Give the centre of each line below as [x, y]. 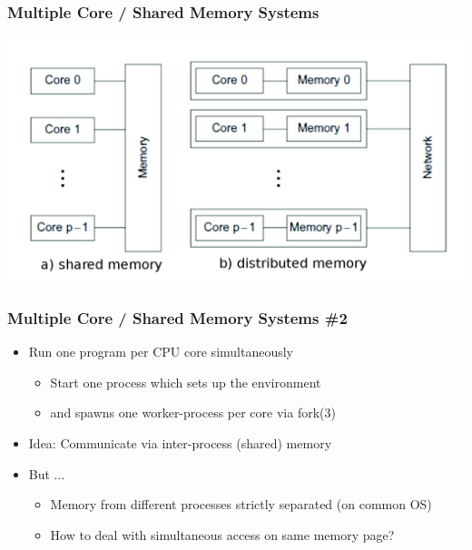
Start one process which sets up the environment [186, 382]
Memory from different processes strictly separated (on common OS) [241, 504]
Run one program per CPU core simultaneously [161, 352]
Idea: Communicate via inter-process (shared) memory [180, 443]
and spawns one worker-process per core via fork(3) [193, 412]
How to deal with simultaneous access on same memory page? [222, 534]
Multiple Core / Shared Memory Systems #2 [177, 317]
